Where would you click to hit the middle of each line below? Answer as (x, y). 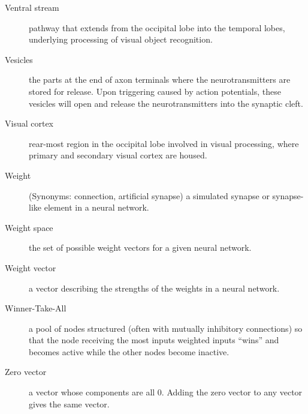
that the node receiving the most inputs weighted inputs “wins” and (154, 340)
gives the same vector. (69, 403)
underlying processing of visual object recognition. (121, 39)
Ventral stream (32, 7)
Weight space (29, 227)
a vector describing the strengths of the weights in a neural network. (154, 288)
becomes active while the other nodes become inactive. (129, 351)
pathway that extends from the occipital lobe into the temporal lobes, (157, 27)
